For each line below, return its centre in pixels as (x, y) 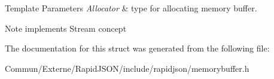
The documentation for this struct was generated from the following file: (137, 48)
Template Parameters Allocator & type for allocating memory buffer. (131, 8)
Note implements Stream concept (66, 28)
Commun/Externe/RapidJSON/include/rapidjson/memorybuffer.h (127, 68)
